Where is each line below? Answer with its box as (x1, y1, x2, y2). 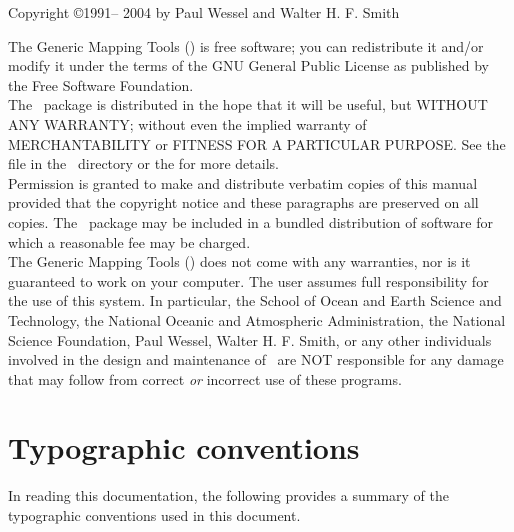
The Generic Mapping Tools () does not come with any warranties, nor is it (8, 251, 471, 272)
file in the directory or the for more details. (8, 153, 279, 174)
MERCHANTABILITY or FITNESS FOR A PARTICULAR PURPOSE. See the (8, 133, 506, 154)
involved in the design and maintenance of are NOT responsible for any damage (8, 349, 504, 370)
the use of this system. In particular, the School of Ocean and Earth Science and (8, 290, 502, 311)
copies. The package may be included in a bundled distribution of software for (8, 211, 493, 232)
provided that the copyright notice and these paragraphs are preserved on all (8, 192, 479, 213)
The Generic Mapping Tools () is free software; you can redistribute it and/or (8, 35, 484, 56)
